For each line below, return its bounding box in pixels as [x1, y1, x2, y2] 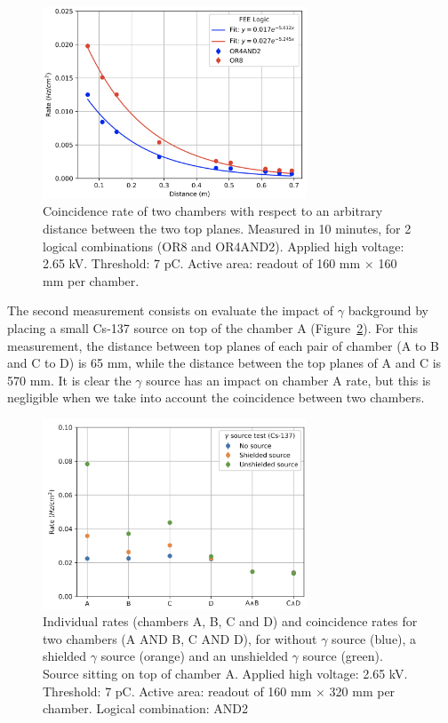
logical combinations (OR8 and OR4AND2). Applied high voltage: [43, 236, 404, 255]
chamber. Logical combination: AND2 [43, 699, 249, 718]
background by [348, 301, 428, 320]
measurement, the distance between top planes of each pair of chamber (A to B [7, 336, 439, 354]
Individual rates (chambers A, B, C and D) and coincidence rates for [43, 612, 418, 631]
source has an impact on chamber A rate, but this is [146, 370, 431, 389]
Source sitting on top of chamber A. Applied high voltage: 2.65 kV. [43, 663, 408, 682]
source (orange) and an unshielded [100, 647, 288, 665]
